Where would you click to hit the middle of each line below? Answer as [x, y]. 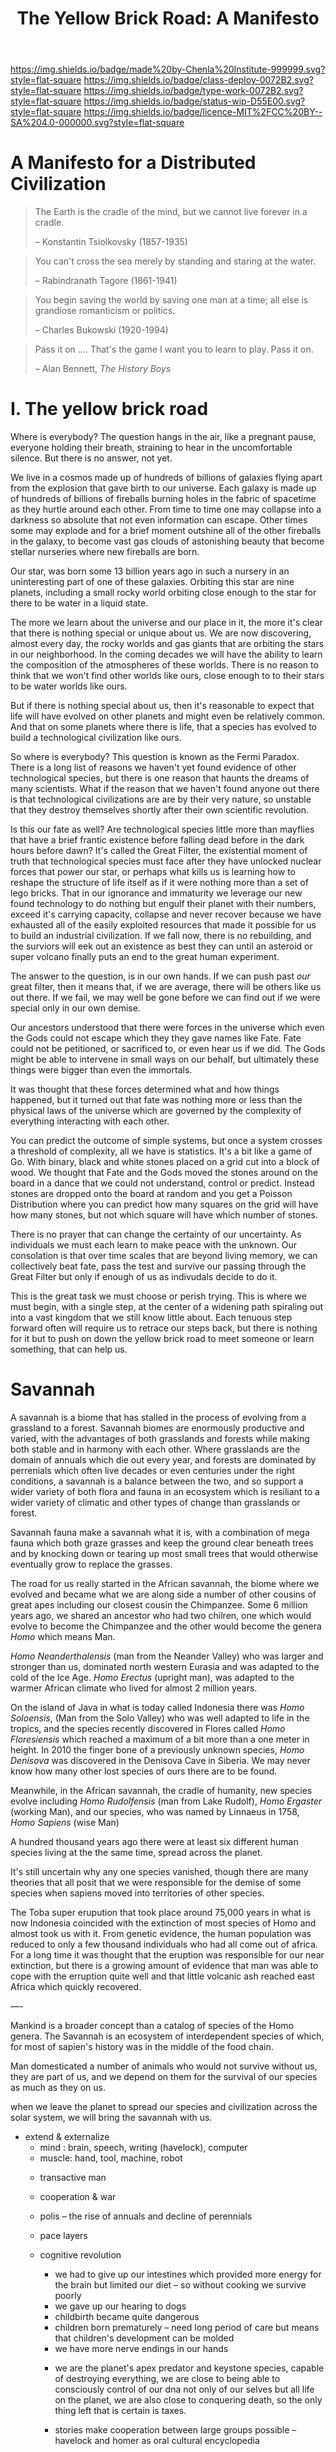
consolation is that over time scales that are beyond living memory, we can [164, 1256]
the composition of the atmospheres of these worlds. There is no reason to [164, 665]
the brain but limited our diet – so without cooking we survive [180, 2285]
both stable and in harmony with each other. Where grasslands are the [155, 1449]
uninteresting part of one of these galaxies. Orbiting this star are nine [152, 582]
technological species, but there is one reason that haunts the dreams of [160, 778]
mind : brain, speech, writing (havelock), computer [143, 2147]
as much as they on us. [58, 2087]
